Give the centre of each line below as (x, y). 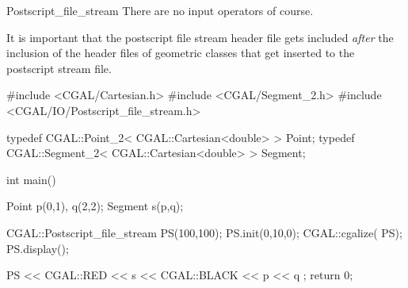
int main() (31, 179)
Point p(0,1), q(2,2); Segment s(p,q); (95, 206)
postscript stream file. (59, 68)
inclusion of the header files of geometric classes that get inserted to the (181, 53)
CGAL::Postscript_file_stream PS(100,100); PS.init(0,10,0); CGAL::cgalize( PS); (204, 232)
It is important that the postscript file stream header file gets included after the (200, 37)
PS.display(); (38, 248)
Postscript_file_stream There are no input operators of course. (160, 10)
